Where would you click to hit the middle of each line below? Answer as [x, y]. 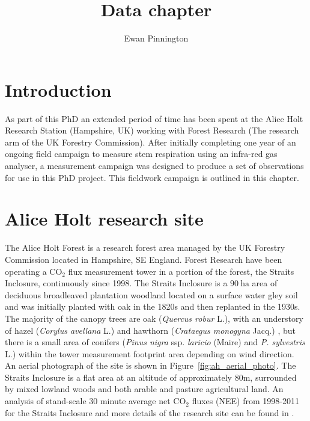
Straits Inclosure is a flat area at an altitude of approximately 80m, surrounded [151, 377]
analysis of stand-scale [46, 401]
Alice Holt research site [104, 219]
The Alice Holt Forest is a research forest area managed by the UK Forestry [145, 247]
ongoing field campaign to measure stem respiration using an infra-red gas [141, 154]
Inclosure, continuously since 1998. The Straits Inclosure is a [116, 283]
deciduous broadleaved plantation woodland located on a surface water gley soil [151, 294]
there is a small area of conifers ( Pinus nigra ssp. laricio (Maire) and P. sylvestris [155, 342]
